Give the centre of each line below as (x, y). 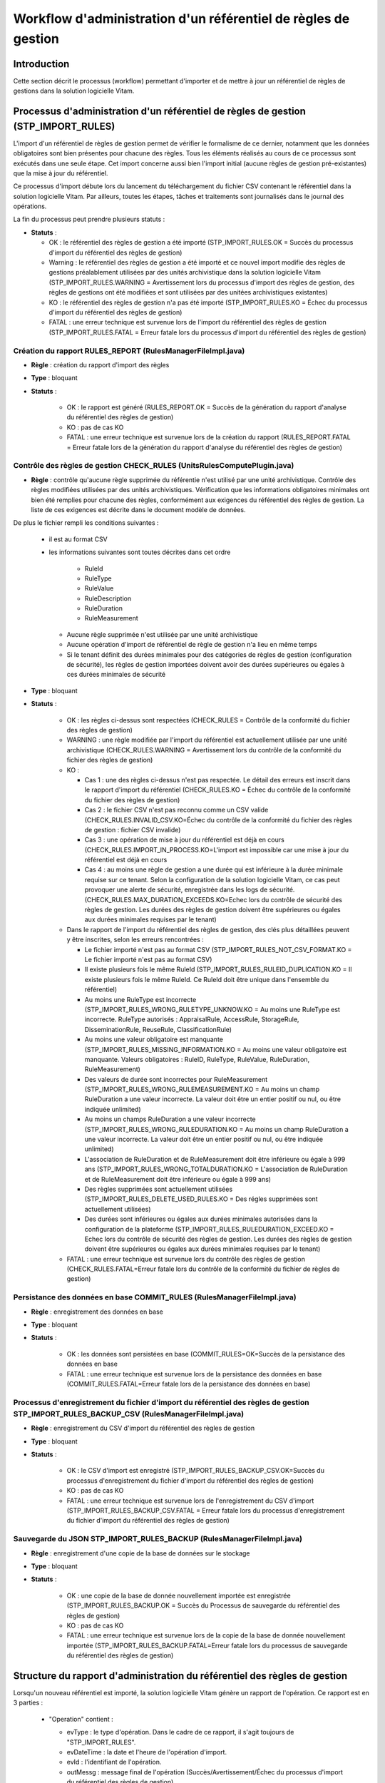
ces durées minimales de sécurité (116, 675)
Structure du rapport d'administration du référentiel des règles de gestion (180, 1676)
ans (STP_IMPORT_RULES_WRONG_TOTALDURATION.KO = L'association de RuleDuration (216, 1169)
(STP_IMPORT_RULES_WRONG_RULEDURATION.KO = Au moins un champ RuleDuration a (216, 1129)
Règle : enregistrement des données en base (97, 1312)
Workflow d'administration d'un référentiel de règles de (181, 19)
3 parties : (28, 1703)
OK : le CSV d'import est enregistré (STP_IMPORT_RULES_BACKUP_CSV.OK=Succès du (195, 1471)
